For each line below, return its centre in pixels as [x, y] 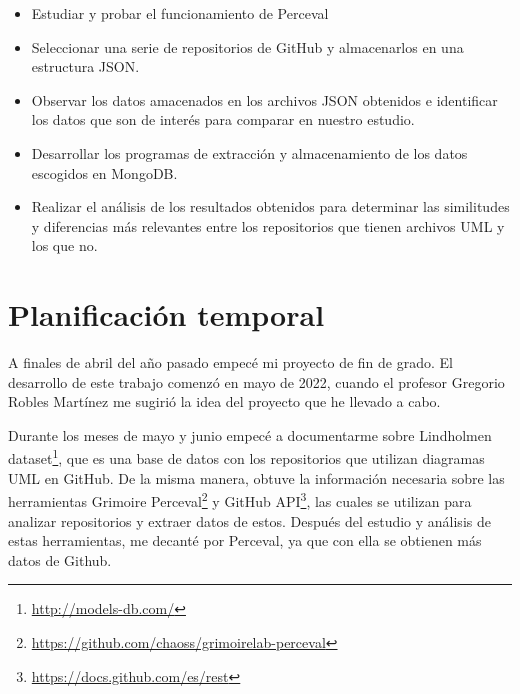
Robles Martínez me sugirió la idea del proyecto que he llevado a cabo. [224, 401]
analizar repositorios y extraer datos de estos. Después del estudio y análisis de [249, 520]
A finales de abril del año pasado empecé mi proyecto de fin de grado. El [230, 362]
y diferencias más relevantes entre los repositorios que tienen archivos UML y [268, 225]
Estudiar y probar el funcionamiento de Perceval [180, 13]
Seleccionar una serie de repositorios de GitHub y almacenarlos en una [247, 46]
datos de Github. [60, 559]
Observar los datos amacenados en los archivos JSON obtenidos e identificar [264, 99]
